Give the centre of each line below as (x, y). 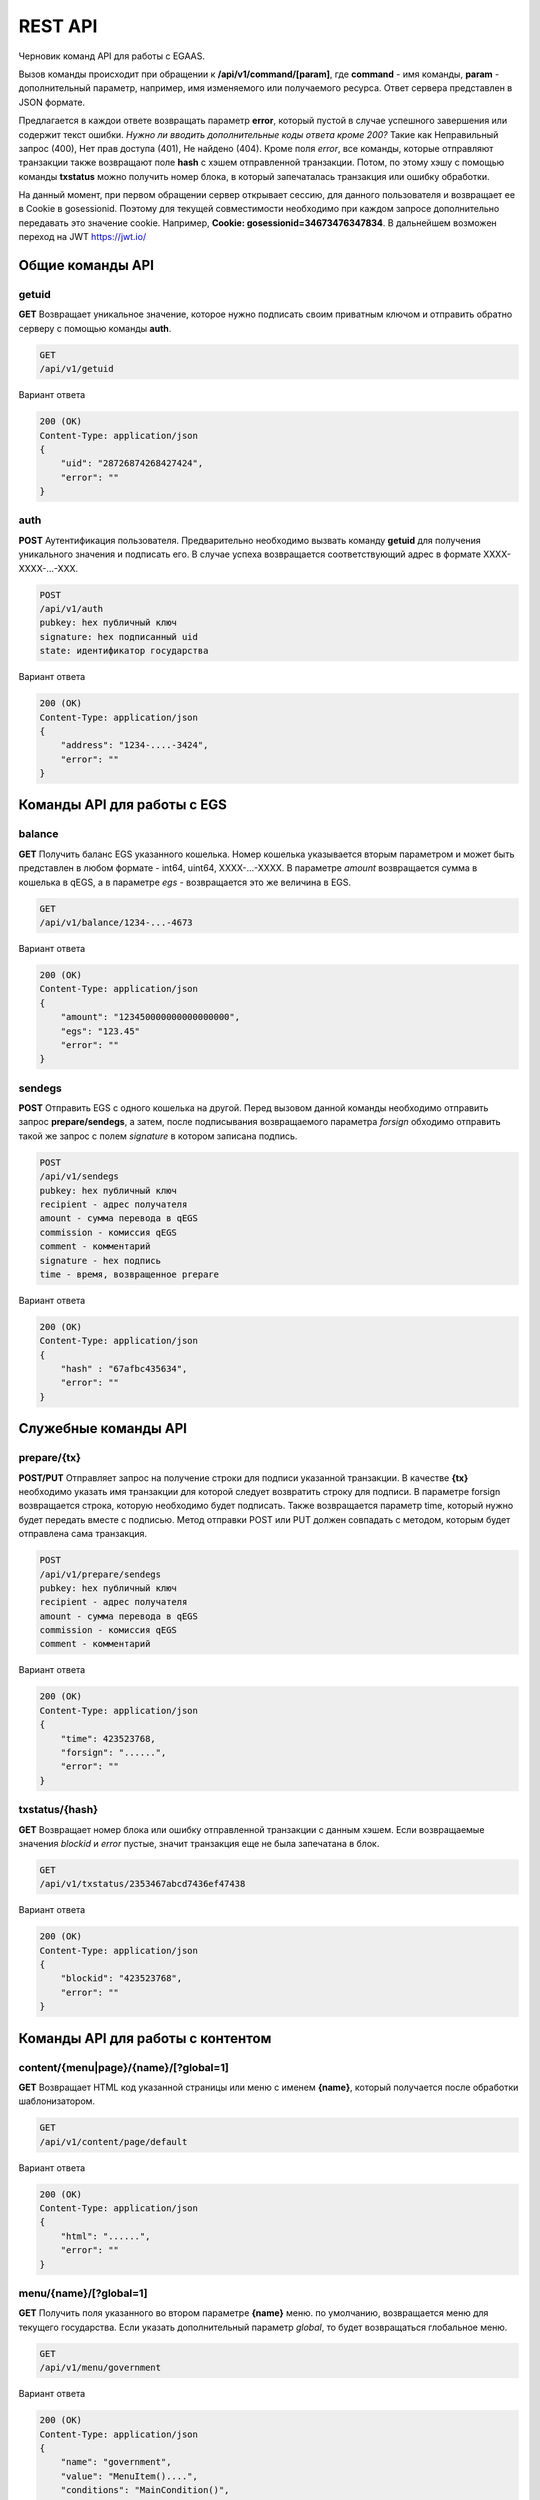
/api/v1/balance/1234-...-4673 (116, 922)
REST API (58, 26)
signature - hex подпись (100, 1260)
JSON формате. (51, 102)
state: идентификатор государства (124, 651)
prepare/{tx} (50, 1458)
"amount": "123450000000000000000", (150, 1017)
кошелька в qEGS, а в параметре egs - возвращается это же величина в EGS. (185, 882)
